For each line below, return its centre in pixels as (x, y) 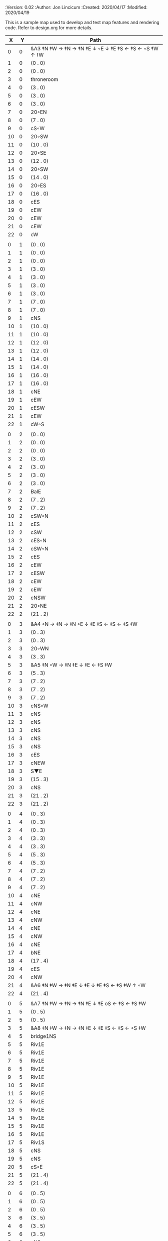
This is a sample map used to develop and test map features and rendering (82, 22)
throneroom (44, 79)
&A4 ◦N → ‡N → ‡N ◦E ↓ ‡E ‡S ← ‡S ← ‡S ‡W (84, 624)
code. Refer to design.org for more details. (49, 28)
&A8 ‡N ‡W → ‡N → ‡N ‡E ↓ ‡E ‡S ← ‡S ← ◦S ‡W (88, 1028)
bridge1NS (43, 1036)
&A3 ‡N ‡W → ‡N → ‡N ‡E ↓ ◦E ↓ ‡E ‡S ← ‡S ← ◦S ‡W (95, 49)
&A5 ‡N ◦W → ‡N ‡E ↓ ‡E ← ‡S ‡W (71, 665)
